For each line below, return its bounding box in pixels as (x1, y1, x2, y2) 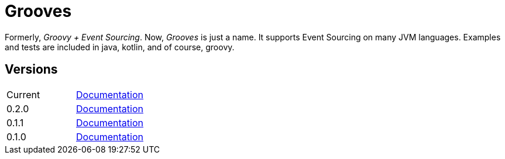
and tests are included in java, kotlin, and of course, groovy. (5, 42, 235, 52)
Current (6, 88, 40, 101)
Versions (5, 62, 58, 77)
